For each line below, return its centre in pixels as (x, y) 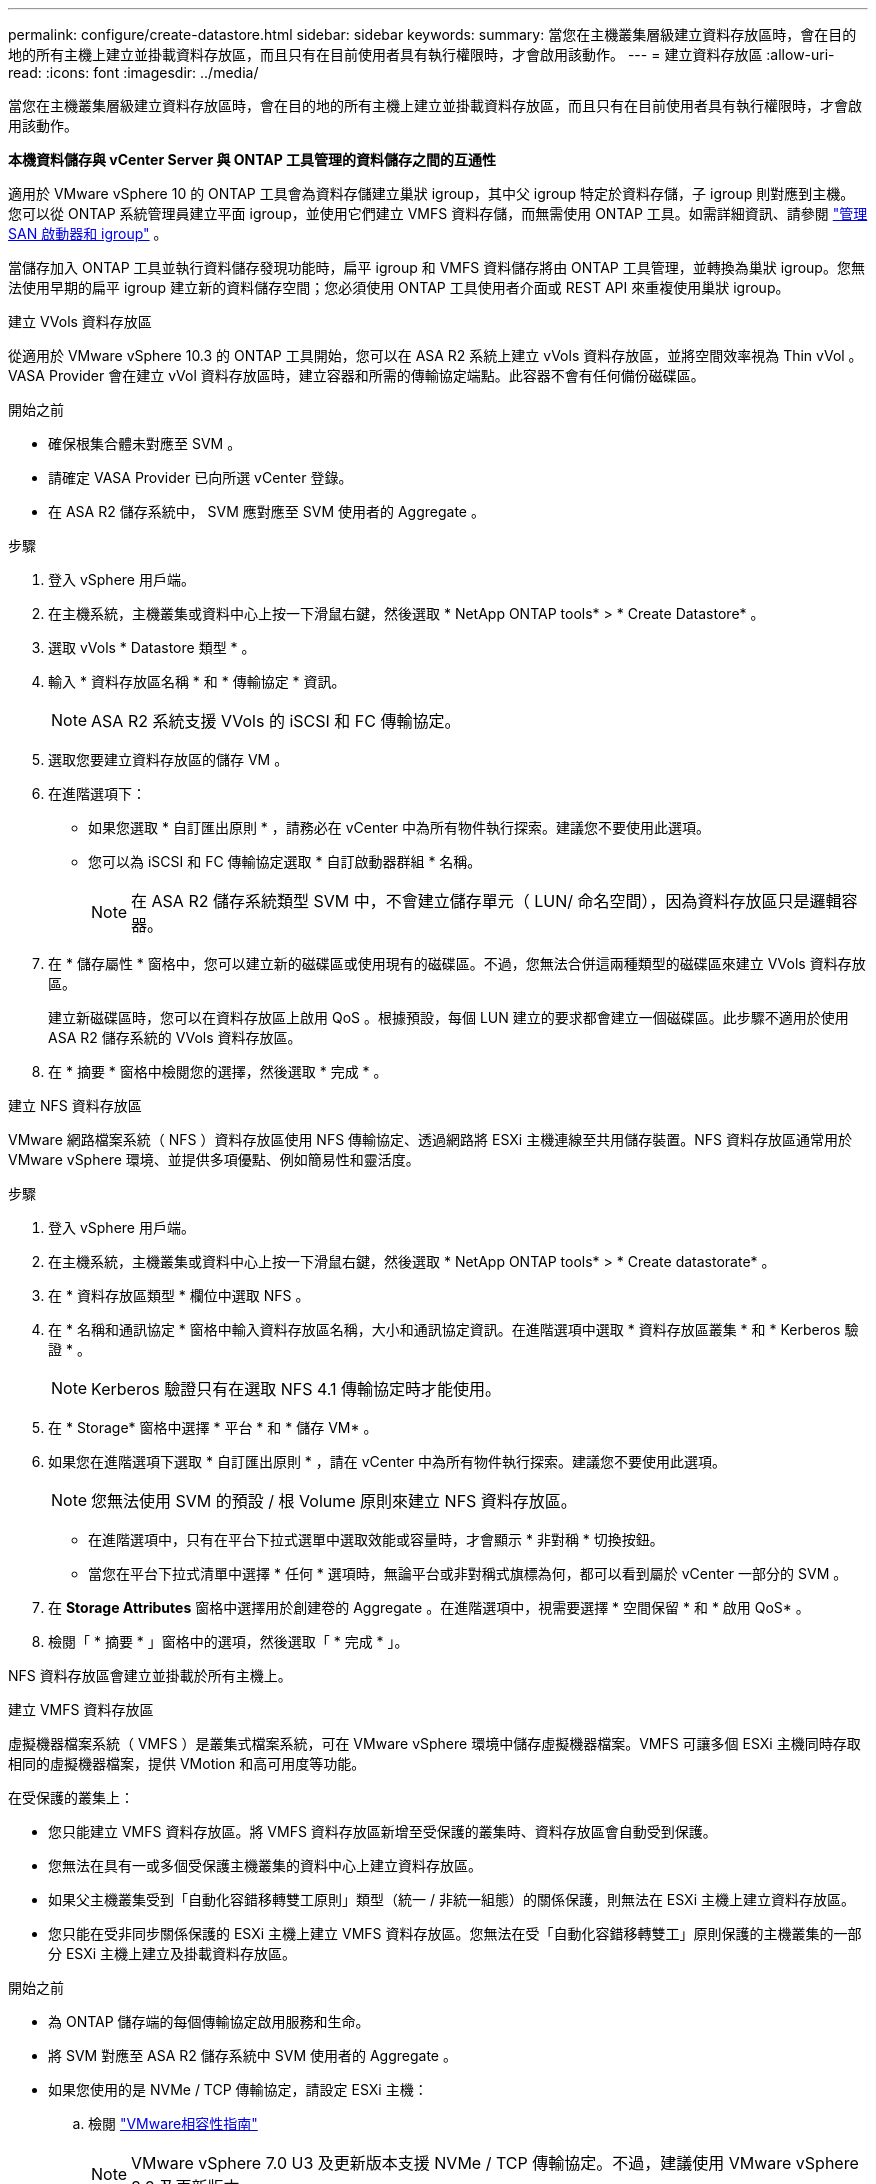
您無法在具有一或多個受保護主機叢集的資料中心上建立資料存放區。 (265, 1865)
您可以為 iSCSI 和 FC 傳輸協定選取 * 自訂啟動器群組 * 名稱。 (285, 861)
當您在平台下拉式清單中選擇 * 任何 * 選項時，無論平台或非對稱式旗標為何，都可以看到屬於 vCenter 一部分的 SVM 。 (468, 1573)
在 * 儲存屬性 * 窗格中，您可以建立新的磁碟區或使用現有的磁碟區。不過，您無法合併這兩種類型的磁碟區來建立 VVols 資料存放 (457, 963)
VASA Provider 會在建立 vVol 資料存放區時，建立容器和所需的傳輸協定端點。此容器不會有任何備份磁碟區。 (356, 375)
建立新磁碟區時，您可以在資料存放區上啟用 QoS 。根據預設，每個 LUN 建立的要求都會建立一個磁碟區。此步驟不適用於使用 (448, 1017)
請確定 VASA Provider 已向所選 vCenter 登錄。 (200, 477)
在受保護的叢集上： (71, 1797)
